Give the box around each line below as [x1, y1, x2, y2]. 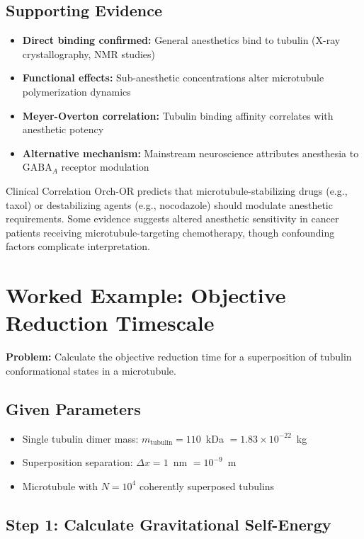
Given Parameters [6, 397, 141, 419]
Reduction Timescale [6, 308, 215, 337]
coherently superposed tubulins [139, 478, 275, 493]
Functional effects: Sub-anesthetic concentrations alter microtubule [22, 70, 324, 85]
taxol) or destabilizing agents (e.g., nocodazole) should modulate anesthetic [6, 197, 333, 212]
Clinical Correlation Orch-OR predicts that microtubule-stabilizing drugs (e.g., [6, 183, 348, 198]
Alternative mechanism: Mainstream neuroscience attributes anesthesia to [22, 145, 359, 160]
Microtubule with [22, 478, 98, 493]
